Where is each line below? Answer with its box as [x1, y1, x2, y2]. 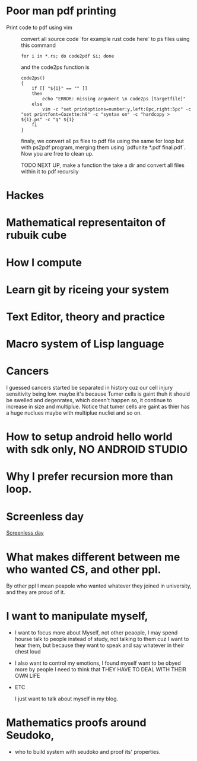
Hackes [6, 189, 45, 203]
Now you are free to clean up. [21, 150, 94, 157]
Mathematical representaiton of [6, 216, 166, 229]
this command [21, 42, 56, 49]
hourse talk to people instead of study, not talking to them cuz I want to [14, 636, 189, 643]
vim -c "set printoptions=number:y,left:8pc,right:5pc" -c [42, 106, 192, 112]
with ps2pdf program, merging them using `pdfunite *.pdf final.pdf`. [21, 144, 186, 151]
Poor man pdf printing [6, 4, 117, 18]
